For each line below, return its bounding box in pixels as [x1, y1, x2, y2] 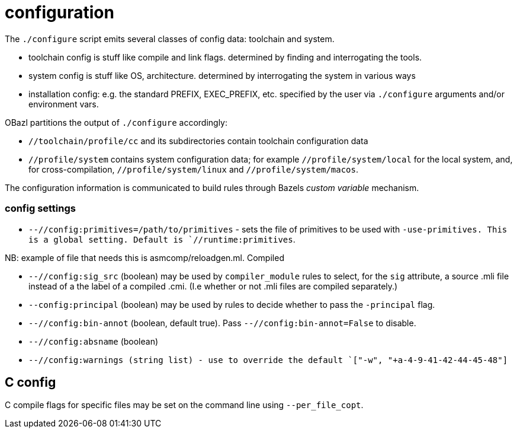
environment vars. [28, 98, 99, 109]
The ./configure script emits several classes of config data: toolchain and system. [5, 33, 335, 44]
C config [5, 374, 56, 390]
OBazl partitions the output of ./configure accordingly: [5, 117, 228, 128]
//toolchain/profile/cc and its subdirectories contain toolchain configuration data [28, 135, 368, 146]
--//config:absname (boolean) [28, 336, 159, 346]
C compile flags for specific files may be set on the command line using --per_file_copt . [5, 400, 364, 410]
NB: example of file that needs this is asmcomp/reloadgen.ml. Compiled [5, 252, 284, 263]
